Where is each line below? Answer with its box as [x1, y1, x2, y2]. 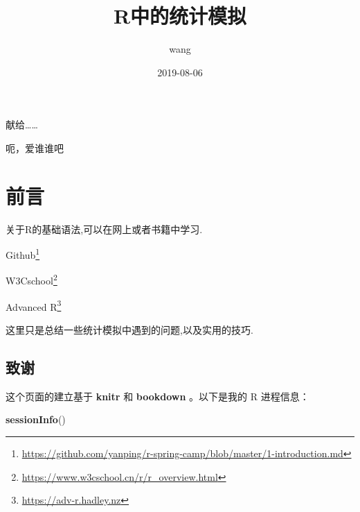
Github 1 [6, 246, 40, 262]
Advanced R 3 [6, 297, 62, 314]
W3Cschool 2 [6, 271, 57, 288]
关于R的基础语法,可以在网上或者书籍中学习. [6, 221, 203, 236]
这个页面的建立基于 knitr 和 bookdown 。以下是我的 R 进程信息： [6, 389, 309, 403]
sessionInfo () [6, 412, 66, 427]
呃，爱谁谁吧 [6, 140, 64, 155]
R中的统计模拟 [113, 1, 247, 30]
